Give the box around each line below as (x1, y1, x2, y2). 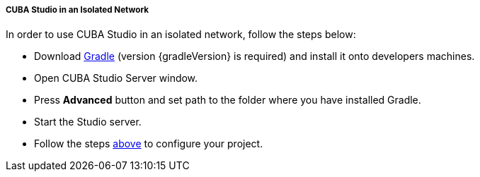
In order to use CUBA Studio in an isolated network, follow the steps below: (6, 28, 356, 41)
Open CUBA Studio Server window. (34, 72, 198, 85)
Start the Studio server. (34, 116, 142, 128)
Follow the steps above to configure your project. (34, 138, 263, 150)
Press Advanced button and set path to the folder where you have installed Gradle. (34, 94, 421, 106)
